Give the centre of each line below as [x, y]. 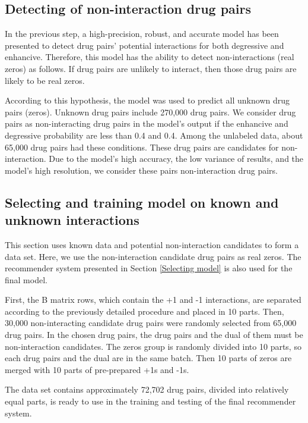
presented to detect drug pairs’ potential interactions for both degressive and [145, 45]
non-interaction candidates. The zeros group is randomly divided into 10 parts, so [153, 346]
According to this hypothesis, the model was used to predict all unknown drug [147, 100]
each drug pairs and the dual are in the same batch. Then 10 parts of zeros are [148, 358]
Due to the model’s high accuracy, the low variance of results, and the [176, 159]
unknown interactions [72, 220]
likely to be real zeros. [45, 80]
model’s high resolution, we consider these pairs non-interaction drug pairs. [141, 170]
